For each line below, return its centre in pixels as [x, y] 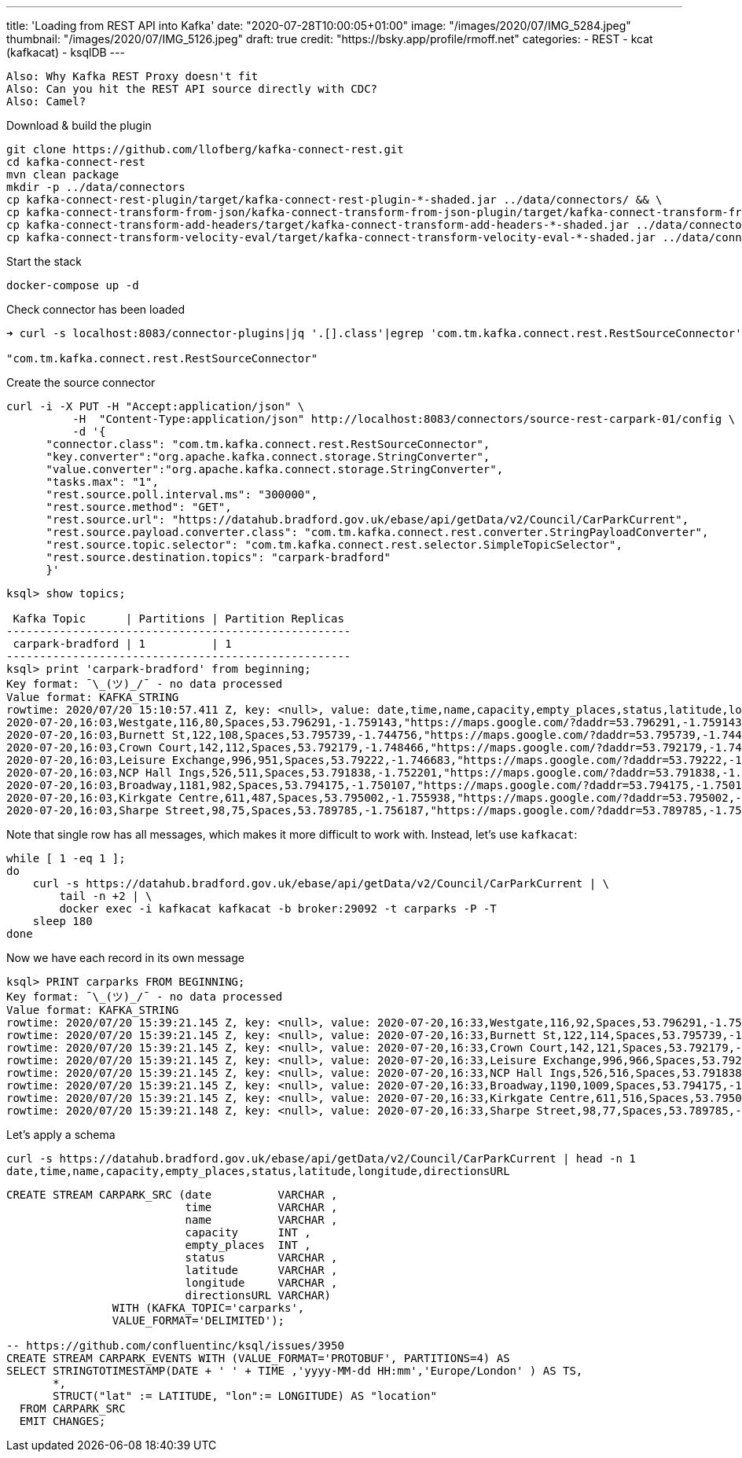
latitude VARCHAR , [261, 1270]
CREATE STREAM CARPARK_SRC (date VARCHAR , [172, 1195]
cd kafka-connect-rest [76, 162]
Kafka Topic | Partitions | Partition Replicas [178, 619]
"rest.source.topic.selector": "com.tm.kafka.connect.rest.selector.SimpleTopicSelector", [334, 545]
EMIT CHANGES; [62, 1421]
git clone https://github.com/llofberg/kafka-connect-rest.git [205, 149]
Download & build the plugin [79, 125]
